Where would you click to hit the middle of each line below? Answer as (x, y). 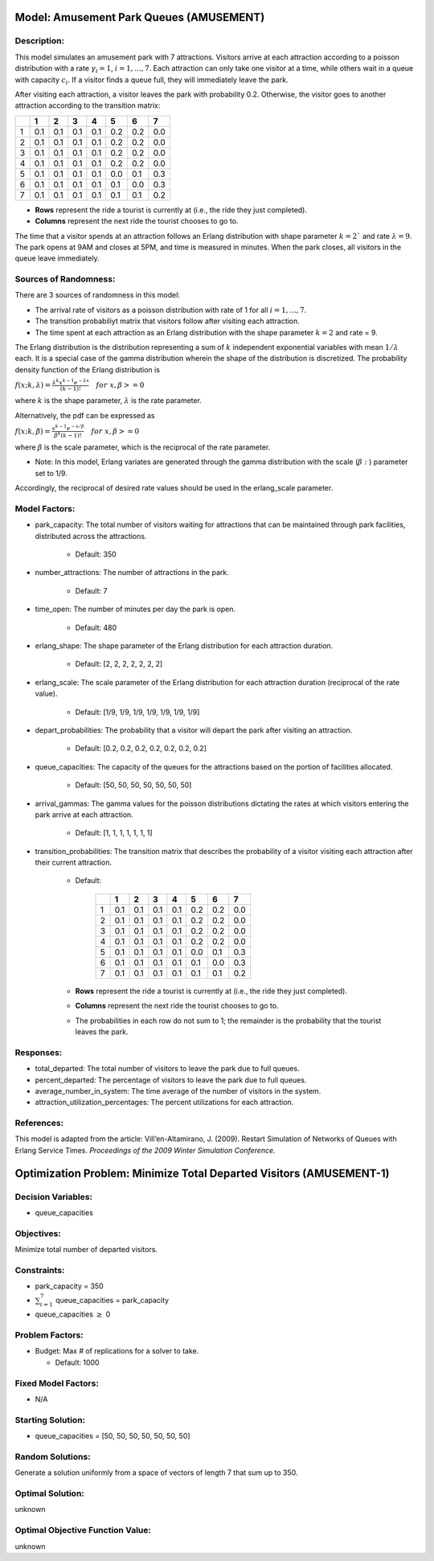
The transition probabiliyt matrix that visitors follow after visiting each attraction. (168, 321)
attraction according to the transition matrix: (88, 105)
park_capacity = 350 (69, 1286)
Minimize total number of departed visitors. (86, 1250)
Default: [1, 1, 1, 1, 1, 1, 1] (114, 833)
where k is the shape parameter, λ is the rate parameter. (108, 401)
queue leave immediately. (57, 258)
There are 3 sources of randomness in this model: (98, 295)
